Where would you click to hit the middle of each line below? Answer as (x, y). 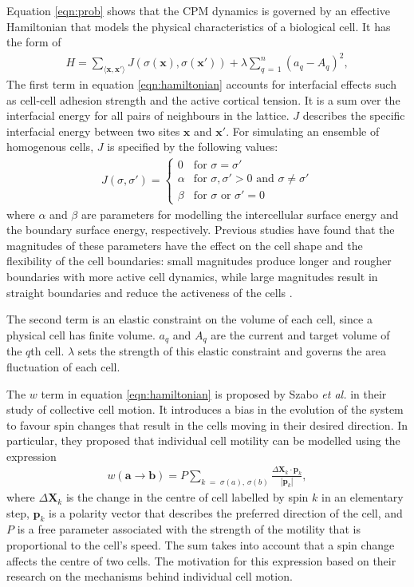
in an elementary (363, 497)
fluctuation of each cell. (63, 366)
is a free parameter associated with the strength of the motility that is (189, 529)
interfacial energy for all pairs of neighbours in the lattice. (148, 115)
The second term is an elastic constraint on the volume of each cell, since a (189, 319)
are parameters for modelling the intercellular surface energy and (240, 214)
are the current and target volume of (300, 334)
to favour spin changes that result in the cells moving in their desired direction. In (207, 424)
